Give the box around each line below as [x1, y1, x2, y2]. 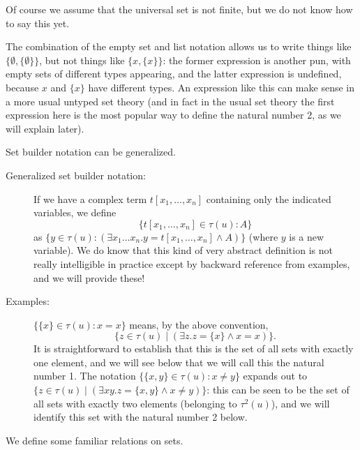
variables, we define [33, 205, 117, 220]
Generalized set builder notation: [6, 167, 146, 182]
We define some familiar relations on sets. [6, 433, 183, 447]
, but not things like [39, 52, 125, 67]
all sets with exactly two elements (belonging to [33, 396, 237, 410]
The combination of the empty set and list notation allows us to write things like [6, 39, 352, 54]
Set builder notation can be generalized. [6, 144, 176, 159]
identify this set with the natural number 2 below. [33, 410, 248, 424]
